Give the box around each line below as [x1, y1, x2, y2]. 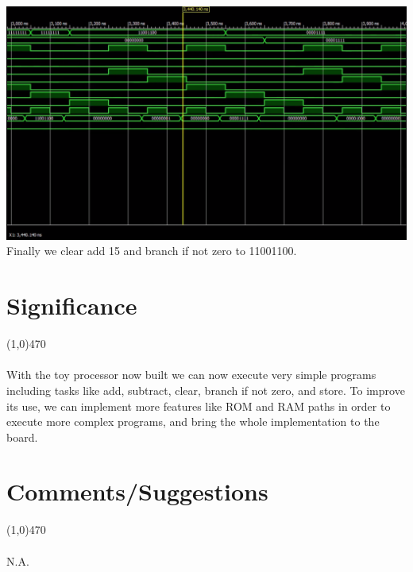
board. [6, 428, 38, 445]
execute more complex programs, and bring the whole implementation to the [6, 413, 380, 430]
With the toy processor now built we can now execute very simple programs [6, 366, 376, 383]
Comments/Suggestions [6, 475, 268, 508]
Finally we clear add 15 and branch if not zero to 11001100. [6, 242, 297, 259]
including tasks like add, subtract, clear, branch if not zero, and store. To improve [6, 381, 405, 398]
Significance [6, 289, 137, 322]
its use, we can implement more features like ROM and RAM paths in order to [6, 397, 391, 414]
